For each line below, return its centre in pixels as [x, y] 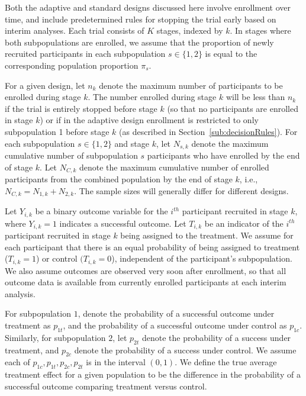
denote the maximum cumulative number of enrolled [174, 167]
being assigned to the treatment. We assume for [207, 235]
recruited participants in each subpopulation [85, 54]
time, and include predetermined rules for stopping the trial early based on [141, 19]
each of [17, 362]
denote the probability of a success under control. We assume [185, 350]
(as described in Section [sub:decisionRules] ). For [208, 131]
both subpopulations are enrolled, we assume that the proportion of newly [139, 42]
